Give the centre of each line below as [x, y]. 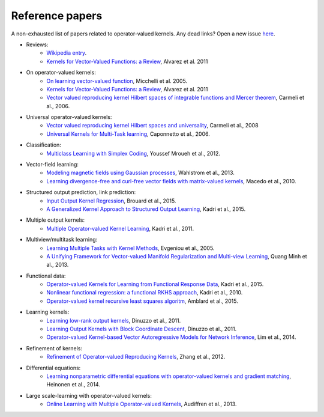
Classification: [43, 145]
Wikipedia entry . [67, 53]
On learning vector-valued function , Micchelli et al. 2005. [117, 81]
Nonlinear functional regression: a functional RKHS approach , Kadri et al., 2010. [145, 293]
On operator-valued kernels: [61, 73]
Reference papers [57, 16]
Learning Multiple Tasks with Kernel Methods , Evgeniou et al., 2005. [130, 248]
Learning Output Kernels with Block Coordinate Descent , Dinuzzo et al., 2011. [142, 329]
